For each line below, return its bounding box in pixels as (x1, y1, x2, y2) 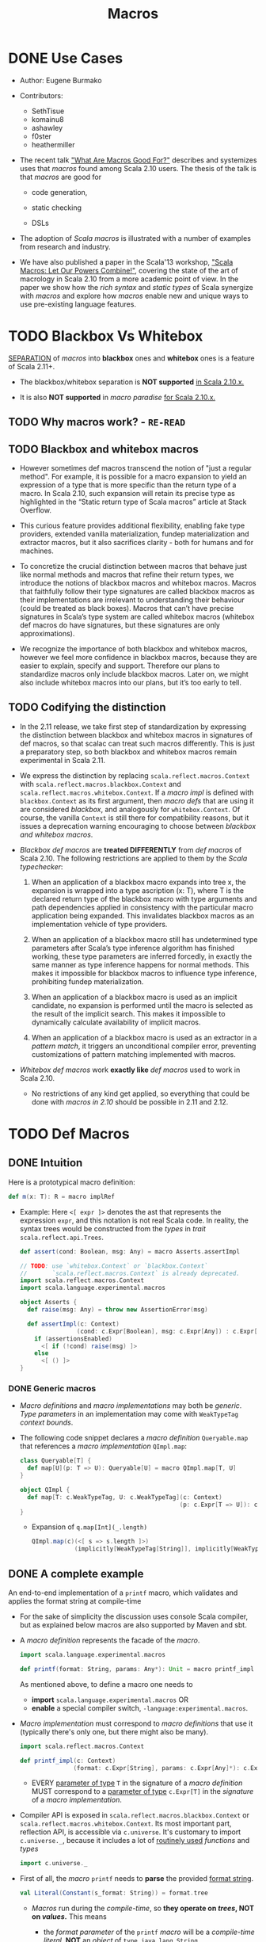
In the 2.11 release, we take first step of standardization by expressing (19, 722, 247, 731)
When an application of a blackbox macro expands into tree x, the (31, 877, 247, 887)
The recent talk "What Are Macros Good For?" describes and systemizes (19, 155, 257, 165)
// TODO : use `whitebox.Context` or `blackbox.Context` (19, 1261, 208, 1270)
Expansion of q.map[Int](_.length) (31, 1522, 148, 1532)
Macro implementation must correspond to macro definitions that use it (19, 1719, 253, 1728)
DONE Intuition (8, 1156, 83, 1169)
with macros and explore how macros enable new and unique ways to (19, 291, 249, 300)
